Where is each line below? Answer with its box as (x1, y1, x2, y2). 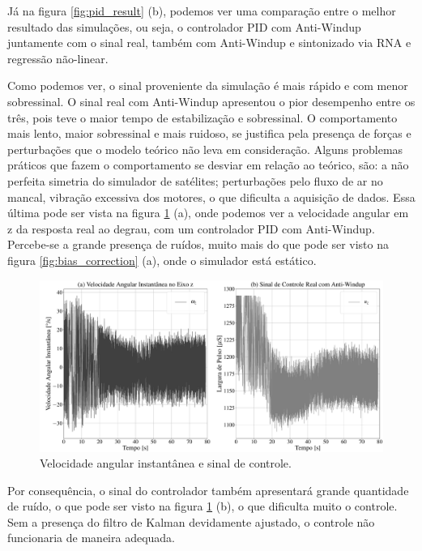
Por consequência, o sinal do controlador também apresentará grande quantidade (7, 481, 409, 498)
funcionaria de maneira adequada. (7, 529, 176, 546)
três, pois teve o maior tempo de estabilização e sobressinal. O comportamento (7, 109, 398, 126)
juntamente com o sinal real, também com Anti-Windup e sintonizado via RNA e (7, 34, 411, 51)
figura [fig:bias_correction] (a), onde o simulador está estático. (7, 251, 317, 268)
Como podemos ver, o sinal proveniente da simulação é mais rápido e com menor (7, 77, 408, 94)
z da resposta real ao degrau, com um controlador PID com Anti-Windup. (7, 220, 375, 237)
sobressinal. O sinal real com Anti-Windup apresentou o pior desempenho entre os (7, 92, 416, 109)
